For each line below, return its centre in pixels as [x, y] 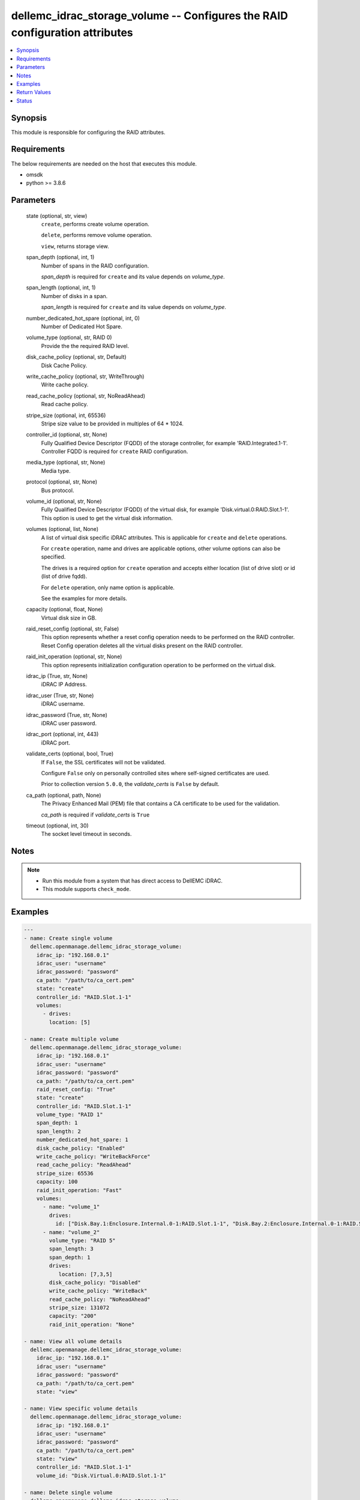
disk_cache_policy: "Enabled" [81, 1148]
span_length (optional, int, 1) [61, 287]
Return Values [34, 92]
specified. [53, 557]
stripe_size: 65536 [65, 1173]
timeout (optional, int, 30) [58, 826]
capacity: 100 [57, 1182]
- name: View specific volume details [81, 1408]
